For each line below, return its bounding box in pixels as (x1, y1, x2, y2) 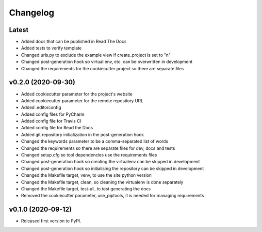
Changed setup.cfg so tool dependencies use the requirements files (21, 152, 157, 158)
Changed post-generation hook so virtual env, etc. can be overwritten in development (21, 59, 193, 65)
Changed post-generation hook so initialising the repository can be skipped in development (21, 165, 204, 171)
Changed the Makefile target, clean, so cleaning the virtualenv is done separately (21, 179, 184, 185)
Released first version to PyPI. (21, 218, 82, 224)
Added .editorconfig (21, 105, 62, 110)
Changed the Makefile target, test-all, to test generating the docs (21, 186, 151, 191)
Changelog (9, 7, 54, 18)
